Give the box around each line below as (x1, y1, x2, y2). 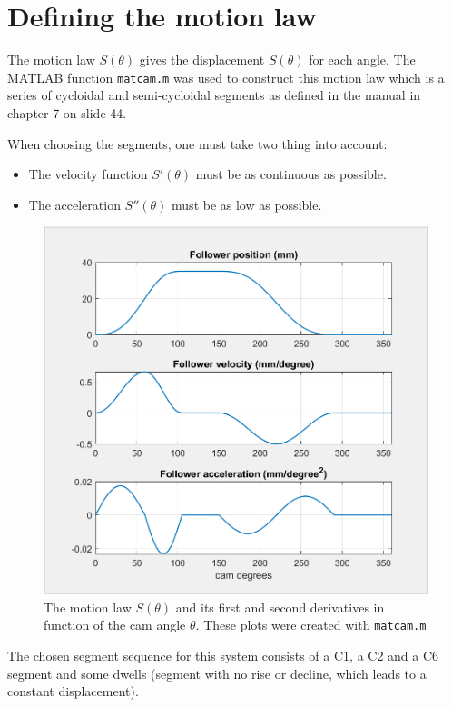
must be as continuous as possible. (195, 164, 387, 184)
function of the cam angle (44, 615, 186, 634)
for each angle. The (309, 50, 416, 69)
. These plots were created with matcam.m (195, 615, 427, 634)
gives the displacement (139, 50, 265, 69)
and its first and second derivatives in (175, 597, 385, 616)
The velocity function (28, 164, 148, 184)
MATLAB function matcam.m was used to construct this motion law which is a (7, 67, 445, 86)
